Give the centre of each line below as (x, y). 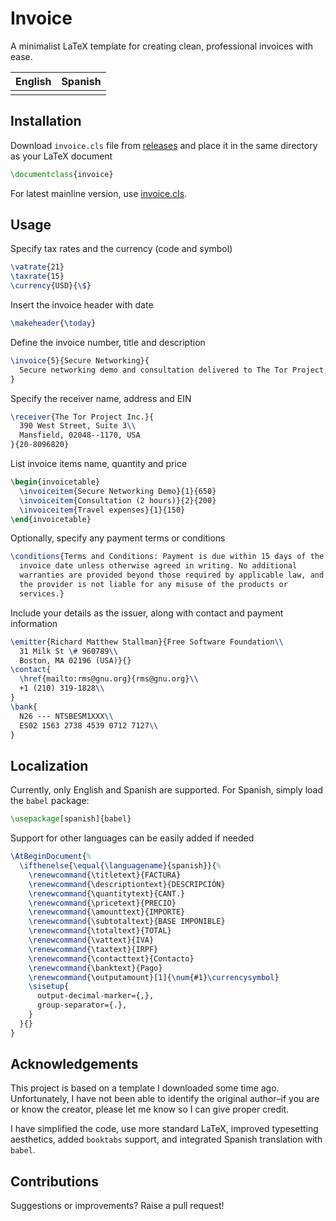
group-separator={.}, (82, 1005)
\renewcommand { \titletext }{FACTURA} (105, 875)
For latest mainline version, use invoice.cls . (99, 193)
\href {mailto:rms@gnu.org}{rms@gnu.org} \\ (109, 679)
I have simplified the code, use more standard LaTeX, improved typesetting (164, 1129)
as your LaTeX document (61, 156)
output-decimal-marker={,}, (95, 996)
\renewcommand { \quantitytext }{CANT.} (107, 893)
